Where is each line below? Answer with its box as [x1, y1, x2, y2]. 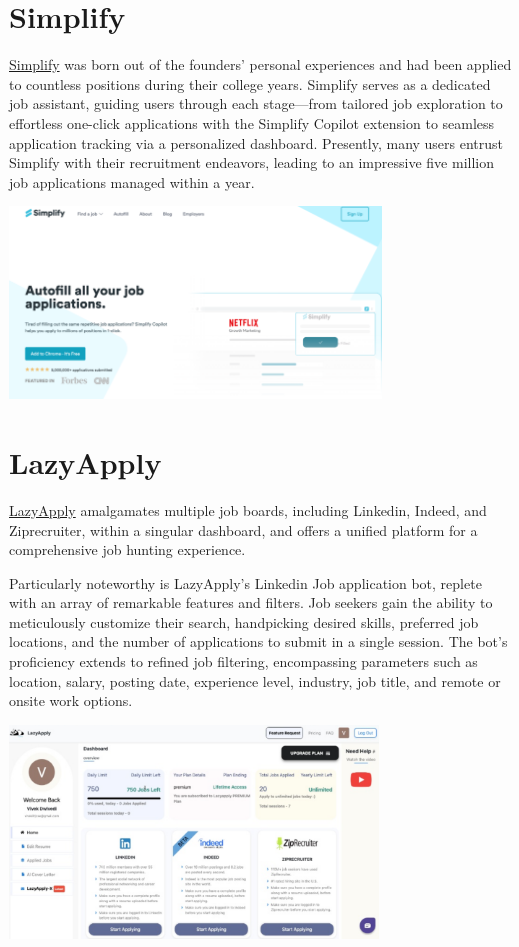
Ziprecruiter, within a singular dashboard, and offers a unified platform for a [9, 519, 478, 540]
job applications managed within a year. [9, 171, 255, 192]
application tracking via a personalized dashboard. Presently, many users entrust [9, 132, 504, 153]
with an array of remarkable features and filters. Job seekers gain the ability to [9, 592, 493, 613]
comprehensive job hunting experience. [9, 539, 246, 560]
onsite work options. [9, 690, 133, 711]
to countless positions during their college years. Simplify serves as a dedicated [9, 73, 491, 94]
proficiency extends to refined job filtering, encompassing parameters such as [9, 651, 478, 672]
